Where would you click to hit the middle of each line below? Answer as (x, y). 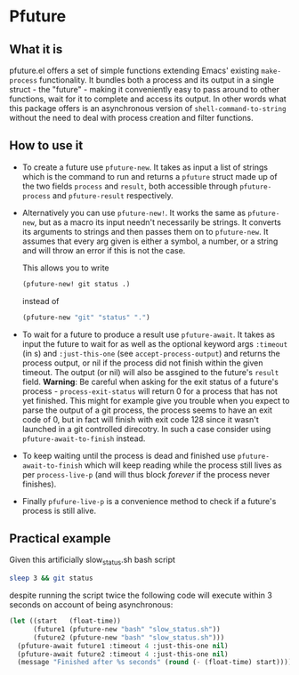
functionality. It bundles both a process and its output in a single (157, 80)
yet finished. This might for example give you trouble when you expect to (156, 400)
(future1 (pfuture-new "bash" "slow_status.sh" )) (126, 629)
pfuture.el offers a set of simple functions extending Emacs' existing (134, 70)
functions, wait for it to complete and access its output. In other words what (148, 99)
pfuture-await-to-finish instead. (84, 438)
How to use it (46, 145)
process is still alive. (59, 510)
